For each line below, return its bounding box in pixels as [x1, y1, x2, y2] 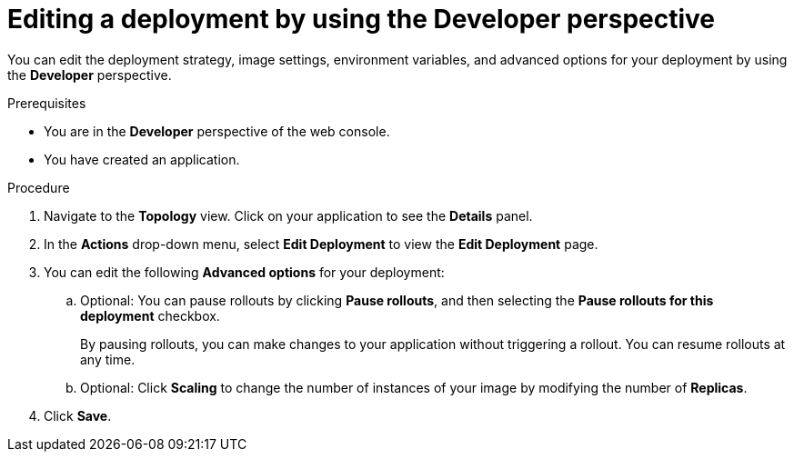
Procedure [7, 179, 70, 195]
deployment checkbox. [80, 307, 220, 324]
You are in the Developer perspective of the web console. [44, 123, 390, 139]
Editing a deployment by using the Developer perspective [7, 4, 716, 35]
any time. [80, 351, 136, 367]
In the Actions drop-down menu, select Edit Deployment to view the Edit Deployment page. [44, 235, 598, 252]
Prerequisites [7, 95, 86, 111]
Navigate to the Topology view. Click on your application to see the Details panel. [44, 207, 533, 224]
